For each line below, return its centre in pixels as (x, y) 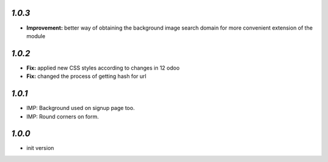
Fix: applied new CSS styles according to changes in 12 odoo (103, 68)
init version (40, 148)
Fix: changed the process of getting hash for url (87, 76)
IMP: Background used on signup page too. (80, 108)
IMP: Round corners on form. (63, 116)
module (36, 36)
